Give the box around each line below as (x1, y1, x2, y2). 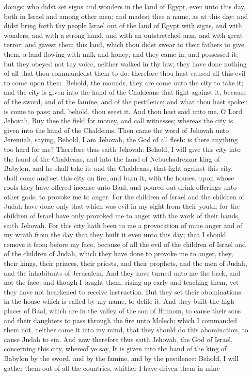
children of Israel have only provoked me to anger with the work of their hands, (4, 211, 240, 221)
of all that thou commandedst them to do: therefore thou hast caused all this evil (4, 68, 246, 78)
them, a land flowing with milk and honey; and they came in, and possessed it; (4, 49, 238, 59)
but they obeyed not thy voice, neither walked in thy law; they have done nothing (4, 58, 247, 68)
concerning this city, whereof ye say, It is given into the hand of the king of (4, 343, 227, 354)
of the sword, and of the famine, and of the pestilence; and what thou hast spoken (4, 96, 248, 106)
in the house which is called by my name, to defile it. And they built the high (4, 296, 234, 306)
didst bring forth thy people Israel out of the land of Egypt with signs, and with (4, 20, 242, 31)
